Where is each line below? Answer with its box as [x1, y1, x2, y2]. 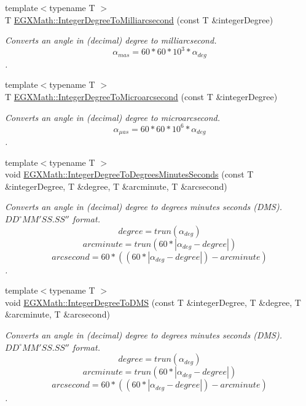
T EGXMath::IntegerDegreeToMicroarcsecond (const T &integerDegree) [5, 90, 278, 103]
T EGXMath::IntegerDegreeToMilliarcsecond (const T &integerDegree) [5, 13, 273, 26]
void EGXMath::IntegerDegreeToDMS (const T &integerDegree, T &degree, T [5, 295, 301, 308]
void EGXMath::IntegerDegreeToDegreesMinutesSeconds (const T [5, 168, 254, 181]
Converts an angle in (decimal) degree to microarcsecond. [5, 111, 220, 123]
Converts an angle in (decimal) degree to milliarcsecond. [5, 34, 217, 47]
